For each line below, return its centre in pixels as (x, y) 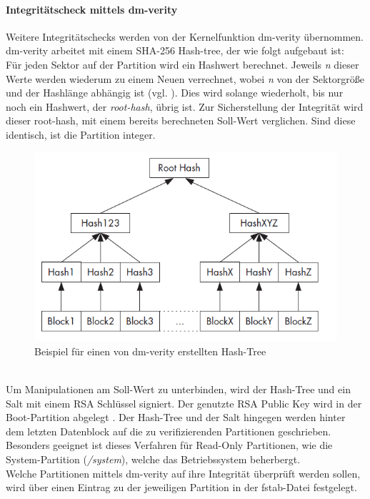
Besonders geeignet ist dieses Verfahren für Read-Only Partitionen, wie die (169, 445)
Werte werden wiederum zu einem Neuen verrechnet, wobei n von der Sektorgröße (185, 78)
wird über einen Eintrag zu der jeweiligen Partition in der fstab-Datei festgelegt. (181, 487)
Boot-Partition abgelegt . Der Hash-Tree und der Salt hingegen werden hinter (176, 417)
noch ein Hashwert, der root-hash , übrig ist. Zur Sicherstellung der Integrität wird (185, 106)
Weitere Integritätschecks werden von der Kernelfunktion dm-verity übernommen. (185, 36)
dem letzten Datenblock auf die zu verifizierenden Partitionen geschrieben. (169, 431)
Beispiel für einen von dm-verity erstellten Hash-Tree (150, 351)
